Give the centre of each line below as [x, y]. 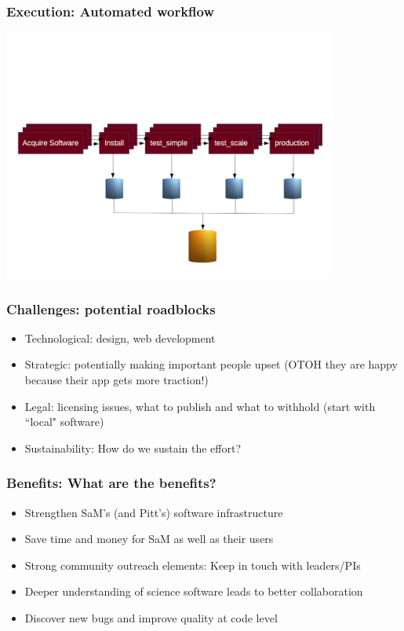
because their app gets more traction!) [116, 380]
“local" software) [64, 422]
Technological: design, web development [120, 338]
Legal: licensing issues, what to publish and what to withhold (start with [200, 406]
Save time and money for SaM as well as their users [149, 539]
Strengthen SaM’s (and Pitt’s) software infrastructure [154, 512]
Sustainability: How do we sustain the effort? [133, 448]
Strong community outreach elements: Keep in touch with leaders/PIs [193, 565]
